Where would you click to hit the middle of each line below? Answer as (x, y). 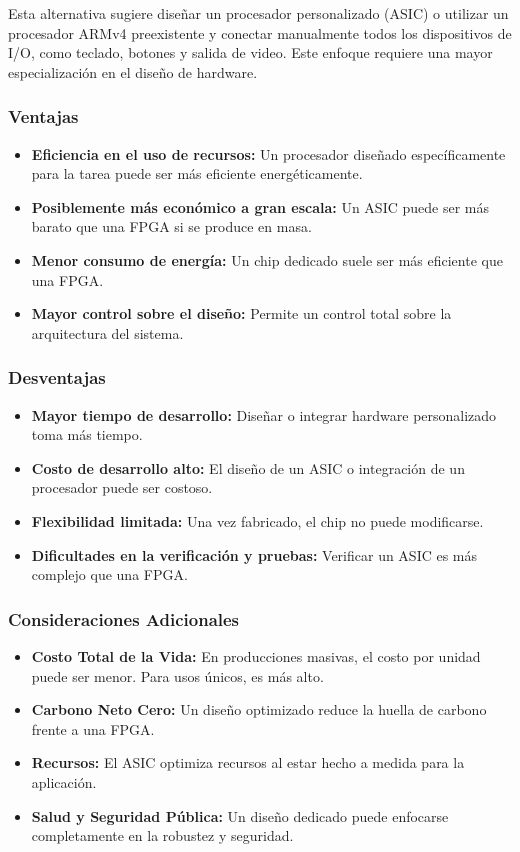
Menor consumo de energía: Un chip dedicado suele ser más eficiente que (267, 259)
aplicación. (64, 781)
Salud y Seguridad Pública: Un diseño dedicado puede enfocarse (240, 815)
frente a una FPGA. (93, 728)
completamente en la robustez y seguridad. (162, 835)
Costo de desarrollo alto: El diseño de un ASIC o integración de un (248, 467)
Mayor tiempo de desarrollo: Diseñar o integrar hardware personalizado (264, 414)
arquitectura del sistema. (107, 332)
